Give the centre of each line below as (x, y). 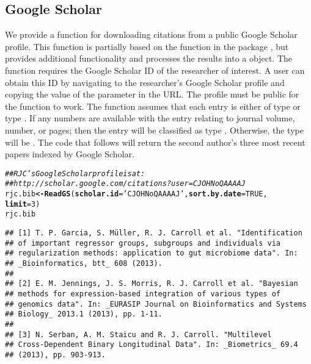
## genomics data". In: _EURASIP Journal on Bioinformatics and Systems (156, 304)
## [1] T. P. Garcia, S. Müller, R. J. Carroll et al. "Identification (154, 233)
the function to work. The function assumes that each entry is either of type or (153, 106)
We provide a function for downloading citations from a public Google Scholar (151, 34)
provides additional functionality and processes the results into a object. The (148, 58)
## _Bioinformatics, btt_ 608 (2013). (84, 263)
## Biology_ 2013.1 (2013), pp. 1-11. (84, 314)
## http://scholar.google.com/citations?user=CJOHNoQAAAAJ (125, 184)
